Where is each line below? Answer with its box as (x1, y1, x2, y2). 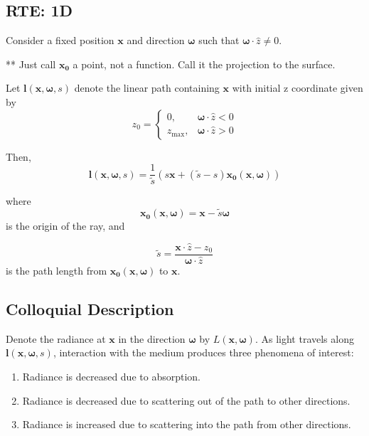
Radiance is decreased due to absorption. (22, 368, 200, 383)
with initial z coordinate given (232, 80, 363, 95)
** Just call (6, 56, 56, 71)
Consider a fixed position (6, 33, 114, 48)
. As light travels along (255, 331, 354, 346)
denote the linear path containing (74, 80, 220, 95)
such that (198, 33, 240, 48)
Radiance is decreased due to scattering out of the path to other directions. (22, 393, 351, 408)
